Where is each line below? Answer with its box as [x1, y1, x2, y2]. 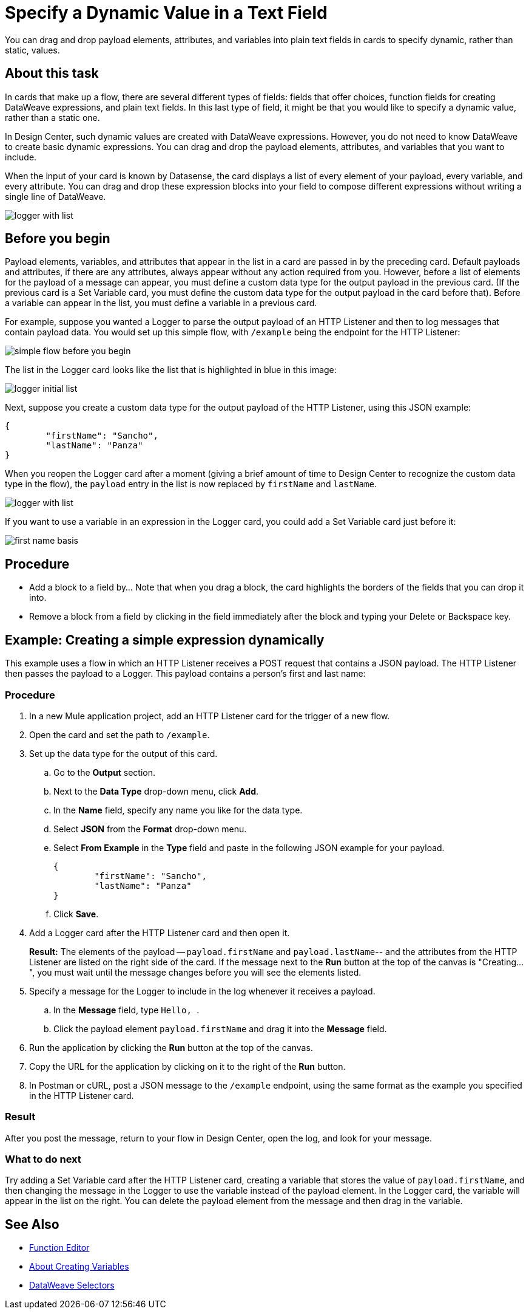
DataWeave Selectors [29, 1280, 115, 1291]
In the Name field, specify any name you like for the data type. [53, 804, 303, 815]
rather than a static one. [5, 112, 100, 123]
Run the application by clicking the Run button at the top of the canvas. [29, 1042, 313, 1053]
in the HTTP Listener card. [29, 1090, 134, 1101]
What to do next [5, 1153, 81, 1165]
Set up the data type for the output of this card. [29, 748, 218, 759]
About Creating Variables [29, 1261, 129, 1272]
